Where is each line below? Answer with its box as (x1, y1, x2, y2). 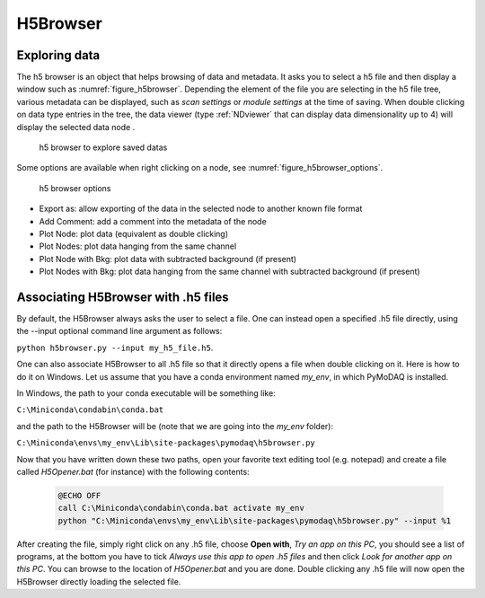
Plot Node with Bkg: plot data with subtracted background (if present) (39, 253, 296, 264)
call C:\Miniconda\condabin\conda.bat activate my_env (57, 503, 304, 514)
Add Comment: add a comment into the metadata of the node (39, 215, 267, 226)
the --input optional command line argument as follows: (16, 326, 223, 337)
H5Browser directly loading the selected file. (16, 576, 181, 587)
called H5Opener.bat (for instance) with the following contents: (16, 466, 251, 477)
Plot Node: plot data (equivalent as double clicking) (39, 228, 229, 239)
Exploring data (16, 48, 101, 63)
